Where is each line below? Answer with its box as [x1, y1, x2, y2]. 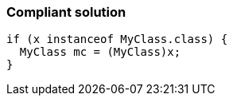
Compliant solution [6, 4, 126, 20]
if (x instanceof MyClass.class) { [6, 33, 228, 46]
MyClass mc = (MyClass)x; [19, 45, 181, 59]
